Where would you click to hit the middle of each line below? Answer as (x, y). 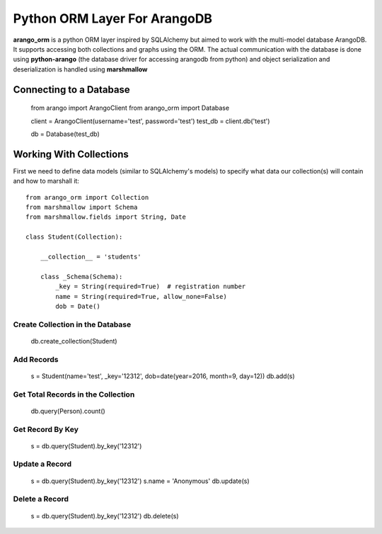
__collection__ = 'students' (91, 256)
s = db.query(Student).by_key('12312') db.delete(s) (105, 516)
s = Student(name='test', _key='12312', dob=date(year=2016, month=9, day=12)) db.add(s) (163, 376)
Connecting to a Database (71, 90)
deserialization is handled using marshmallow (80, 69)
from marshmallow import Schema (82, 207)
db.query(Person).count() (68, 411)
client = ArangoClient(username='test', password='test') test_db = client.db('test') (150, 121)
